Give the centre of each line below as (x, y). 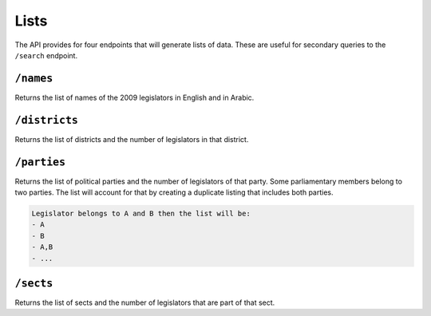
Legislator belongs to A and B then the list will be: (141, 214)
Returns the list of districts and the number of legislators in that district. (132, 139)
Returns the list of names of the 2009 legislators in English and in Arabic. (134, 97)
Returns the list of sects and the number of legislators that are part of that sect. (145, 302)
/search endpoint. (46, 55)
